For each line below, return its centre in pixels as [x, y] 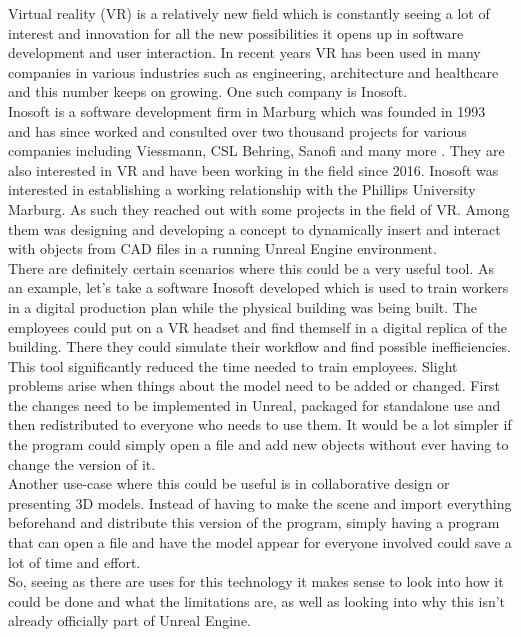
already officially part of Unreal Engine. [130, 620]
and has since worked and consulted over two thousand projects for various [237, 130]
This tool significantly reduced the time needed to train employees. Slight [233, 365]
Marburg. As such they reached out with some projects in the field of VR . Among [259, 208]
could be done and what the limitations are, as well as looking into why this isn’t [257, 600]
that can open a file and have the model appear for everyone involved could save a [260, 542]
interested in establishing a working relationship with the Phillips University [242, 189]
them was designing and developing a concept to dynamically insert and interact [254, 228]
